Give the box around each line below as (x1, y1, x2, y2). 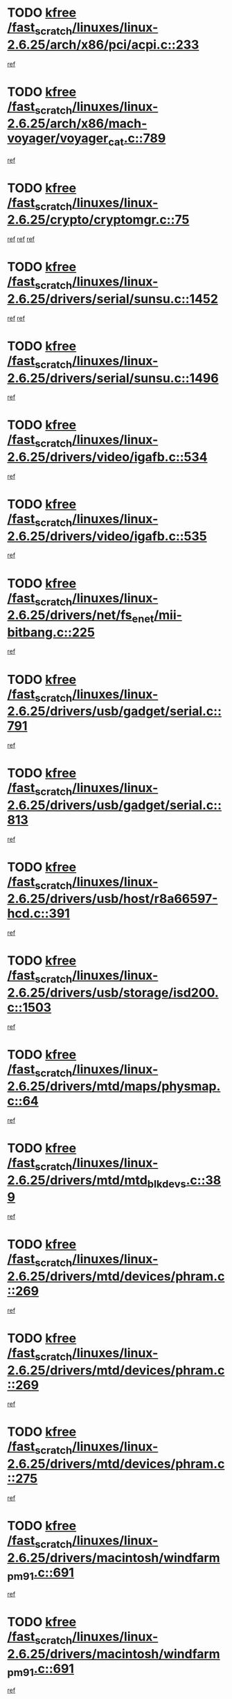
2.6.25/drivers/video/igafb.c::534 (7, 449, 208, 465)
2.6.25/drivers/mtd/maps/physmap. (7, 1079, 221, 1094)
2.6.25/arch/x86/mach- (7, 116, 148, 132)
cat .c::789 (108, 130, 166, 148)
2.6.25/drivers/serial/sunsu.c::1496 (7, 370, 220, 386)
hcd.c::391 (7, 906, 71, 922)
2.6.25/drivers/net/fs (7, 608, 133, 623)
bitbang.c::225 (7, 624, 96, 640)
